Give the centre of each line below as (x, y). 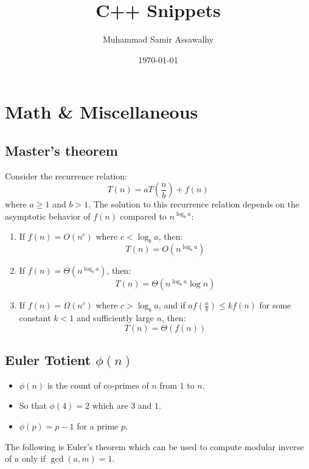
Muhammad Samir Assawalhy (158, 39)
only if (34, 458)
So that (33, 405)
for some (275, 305)
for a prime (98, 426)
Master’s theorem (61, 150)
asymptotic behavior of (48, 216)
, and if (172, 305)
